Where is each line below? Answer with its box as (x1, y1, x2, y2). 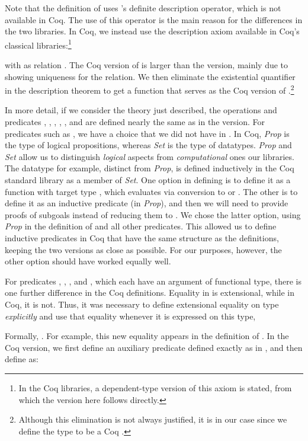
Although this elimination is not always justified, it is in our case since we (18, 413, 287, 426)
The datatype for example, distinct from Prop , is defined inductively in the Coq (5, 162, 294, 174)
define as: (5, 353, 38, 365)
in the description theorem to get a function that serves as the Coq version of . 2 (5, 82, 294, 96)
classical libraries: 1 (5, 37, 72, 51)
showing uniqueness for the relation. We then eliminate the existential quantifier (5, 70, 296, 82)
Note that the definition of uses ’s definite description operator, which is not (5, 2, 281, 14)
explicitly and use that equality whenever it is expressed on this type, (5, 309, 256, 322)
